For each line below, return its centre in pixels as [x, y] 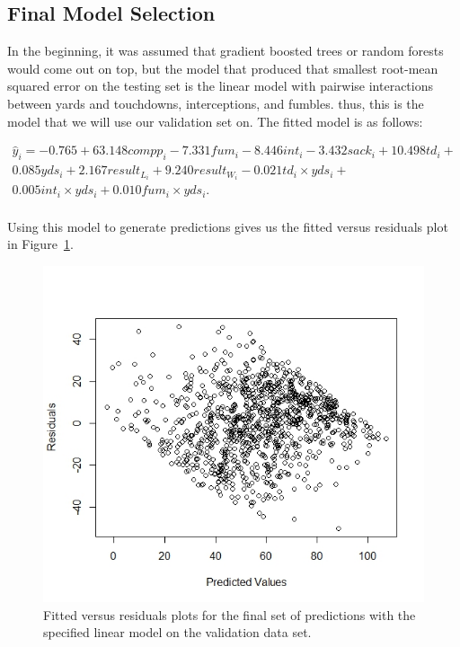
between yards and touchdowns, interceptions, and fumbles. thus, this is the [216, 103]
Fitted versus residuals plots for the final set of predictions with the [230, 614]
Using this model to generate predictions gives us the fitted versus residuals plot [228, 226]
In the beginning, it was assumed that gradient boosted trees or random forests [226, 51]
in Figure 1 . [40, 244]
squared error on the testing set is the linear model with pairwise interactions [220, 86]
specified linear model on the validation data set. [177, 632]
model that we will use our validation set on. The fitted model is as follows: [215, 121]
